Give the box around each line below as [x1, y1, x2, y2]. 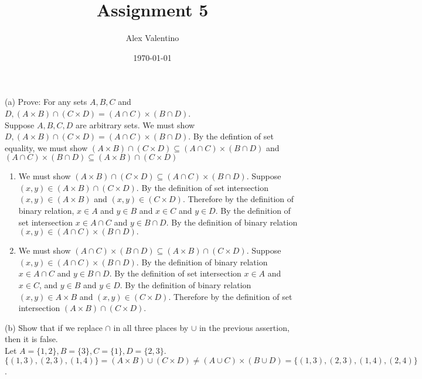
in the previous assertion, [199, 321, 290, 333]
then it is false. [5, 333, 58, 345]
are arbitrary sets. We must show [76, 118, 195, 131]
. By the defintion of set [188, 130, 274, 142]
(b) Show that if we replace [5, 321, 103, 333]
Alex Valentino [125, 32, 179, 44]
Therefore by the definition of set [173, 290, 292, 302]
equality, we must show [5, 141, 88, 153]
